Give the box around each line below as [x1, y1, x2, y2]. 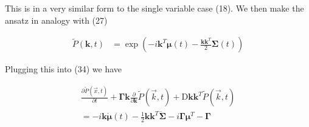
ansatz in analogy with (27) [5, 13, 108, 26]
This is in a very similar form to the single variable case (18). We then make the [5, 2, 304, 14]
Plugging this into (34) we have [5, 63, 122, 75]
